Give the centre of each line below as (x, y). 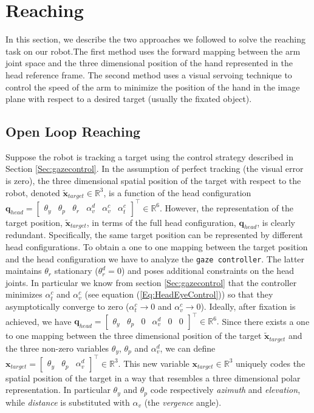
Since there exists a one (266, 321)
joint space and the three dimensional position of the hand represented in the (149, 63)
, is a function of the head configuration (177, 192)
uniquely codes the (271, 363)
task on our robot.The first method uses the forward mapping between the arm (153, 51)
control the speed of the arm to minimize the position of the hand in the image (153, 87)
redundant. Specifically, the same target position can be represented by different (155, 235)
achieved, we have (39, 321)
